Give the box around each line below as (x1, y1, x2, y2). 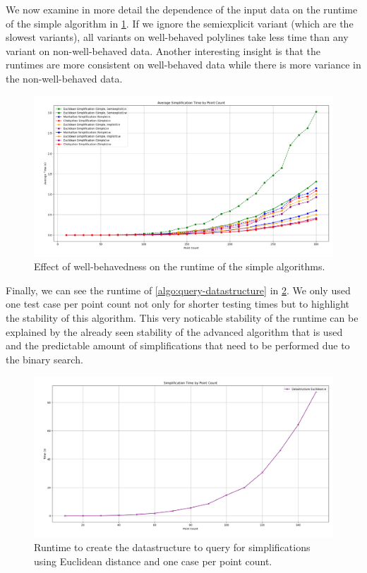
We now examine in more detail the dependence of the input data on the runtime (6, 2, 358, 16)
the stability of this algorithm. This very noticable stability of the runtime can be (6, 310, 359, 325)
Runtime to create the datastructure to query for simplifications (34, 540, 311, 555)
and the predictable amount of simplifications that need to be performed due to (6, 338, 350, 353)
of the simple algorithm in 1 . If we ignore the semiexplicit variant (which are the (6, 16, 354, 30)
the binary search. (6, 351, 83, 366)
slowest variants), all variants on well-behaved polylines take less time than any (6, 30, 349, 44)
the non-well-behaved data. (6, 71, 123, 85)
